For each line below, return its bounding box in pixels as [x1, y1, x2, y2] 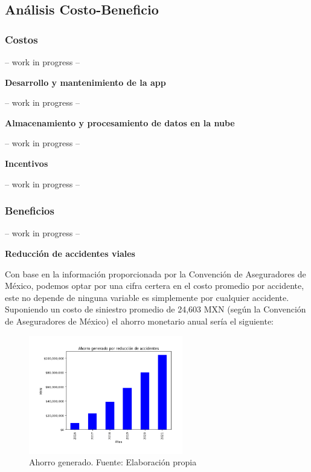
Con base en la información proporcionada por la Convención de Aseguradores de [5, 267, 306, 280]
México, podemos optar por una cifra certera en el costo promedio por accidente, [5, 279, 304, 292]
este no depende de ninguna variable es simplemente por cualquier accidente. [5, 291, 289, 303]
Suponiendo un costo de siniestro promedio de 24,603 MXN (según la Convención [5, 303, 306, 315]
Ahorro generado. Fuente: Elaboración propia [29, 456, 197, 468]
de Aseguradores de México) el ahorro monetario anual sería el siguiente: [5, 314, 274, 327]
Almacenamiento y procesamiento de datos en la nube [5, 116, 235, 129]
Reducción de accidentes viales [5, 247, 135, 259]
